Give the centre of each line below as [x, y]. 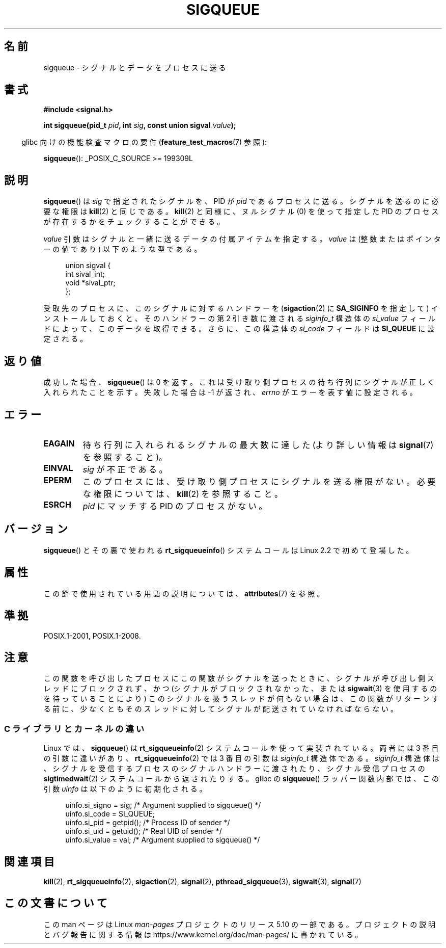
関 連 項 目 [29, 861]
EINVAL [58, 468]
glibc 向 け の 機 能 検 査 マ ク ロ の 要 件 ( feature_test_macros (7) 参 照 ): [144, 142]
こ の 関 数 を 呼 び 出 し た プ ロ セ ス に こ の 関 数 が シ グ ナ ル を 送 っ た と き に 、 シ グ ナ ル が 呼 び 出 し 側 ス [239, 678]
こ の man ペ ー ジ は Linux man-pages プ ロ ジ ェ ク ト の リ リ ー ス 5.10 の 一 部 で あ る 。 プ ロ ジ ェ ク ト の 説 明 [240, 924]
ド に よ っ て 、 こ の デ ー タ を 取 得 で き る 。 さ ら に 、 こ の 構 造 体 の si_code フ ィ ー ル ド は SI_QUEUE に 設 [239, 329]
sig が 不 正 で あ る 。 [125, 469]
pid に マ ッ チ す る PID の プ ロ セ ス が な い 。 [175, 506]
